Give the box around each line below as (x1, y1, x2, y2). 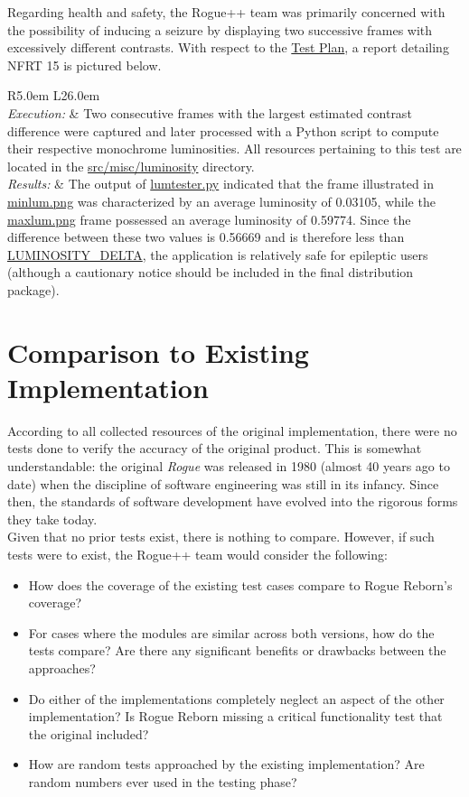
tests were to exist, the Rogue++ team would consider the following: (7, 544, 388, 563)
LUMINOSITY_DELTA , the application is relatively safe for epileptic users (7, 245, 428, 264)
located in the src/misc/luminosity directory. (7, 156, 255, 175)
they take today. (7, 509, 98, 528)
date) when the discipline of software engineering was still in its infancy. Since (7, 474, 439, 493)
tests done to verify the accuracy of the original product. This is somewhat (7, 439, 422, 458)
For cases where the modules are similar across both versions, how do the (28, 623, 435, 642)
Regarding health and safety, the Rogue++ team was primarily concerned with (7, 3, 446, 21)
